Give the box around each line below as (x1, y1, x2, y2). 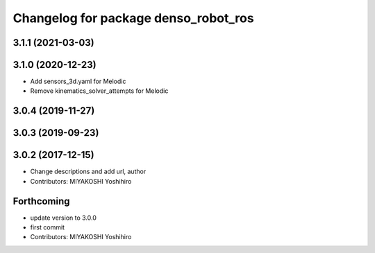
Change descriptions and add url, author (30, 167, 147, 176)
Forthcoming (12, 195, 70, 207)
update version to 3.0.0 (30, 213, 97, 222)
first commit (30, 223, 65, 232)
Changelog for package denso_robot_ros (12, 10, 254, 26)
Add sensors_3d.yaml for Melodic (30, 77, 126, 86)
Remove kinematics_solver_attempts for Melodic (30, 87, 169, 95)
